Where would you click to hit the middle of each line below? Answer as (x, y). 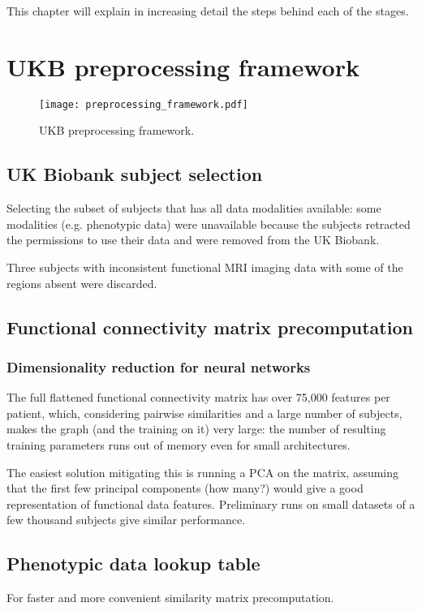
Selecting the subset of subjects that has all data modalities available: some (194, 208)
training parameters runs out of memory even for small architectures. (179, 444)
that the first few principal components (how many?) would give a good (185, 488)
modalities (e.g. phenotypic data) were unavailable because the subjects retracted (209, 224)
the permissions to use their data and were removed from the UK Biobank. (193, 240)
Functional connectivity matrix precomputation (210, 327)
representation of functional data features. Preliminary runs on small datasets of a (211, 503)
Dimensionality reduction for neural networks (159, 366)
